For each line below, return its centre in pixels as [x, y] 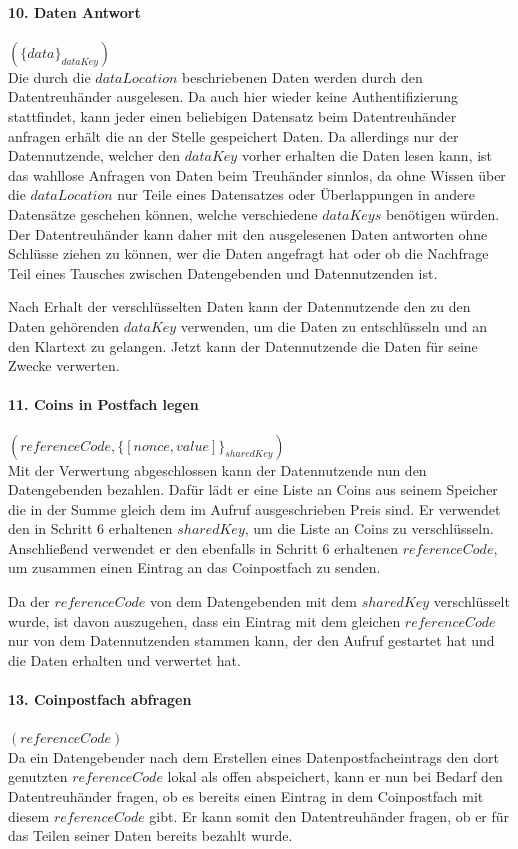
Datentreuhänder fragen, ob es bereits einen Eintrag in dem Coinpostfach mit [246, 796]
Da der [29, 601]
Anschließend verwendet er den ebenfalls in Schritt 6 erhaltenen [203, 547]
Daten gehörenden [64, 325]
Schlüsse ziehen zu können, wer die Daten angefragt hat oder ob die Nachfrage [248, 253]
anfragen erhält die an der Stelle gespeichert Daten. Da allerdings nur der [233, 135]
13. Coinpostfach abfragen [100, 699]
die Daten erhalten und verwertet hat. [124, 659]
